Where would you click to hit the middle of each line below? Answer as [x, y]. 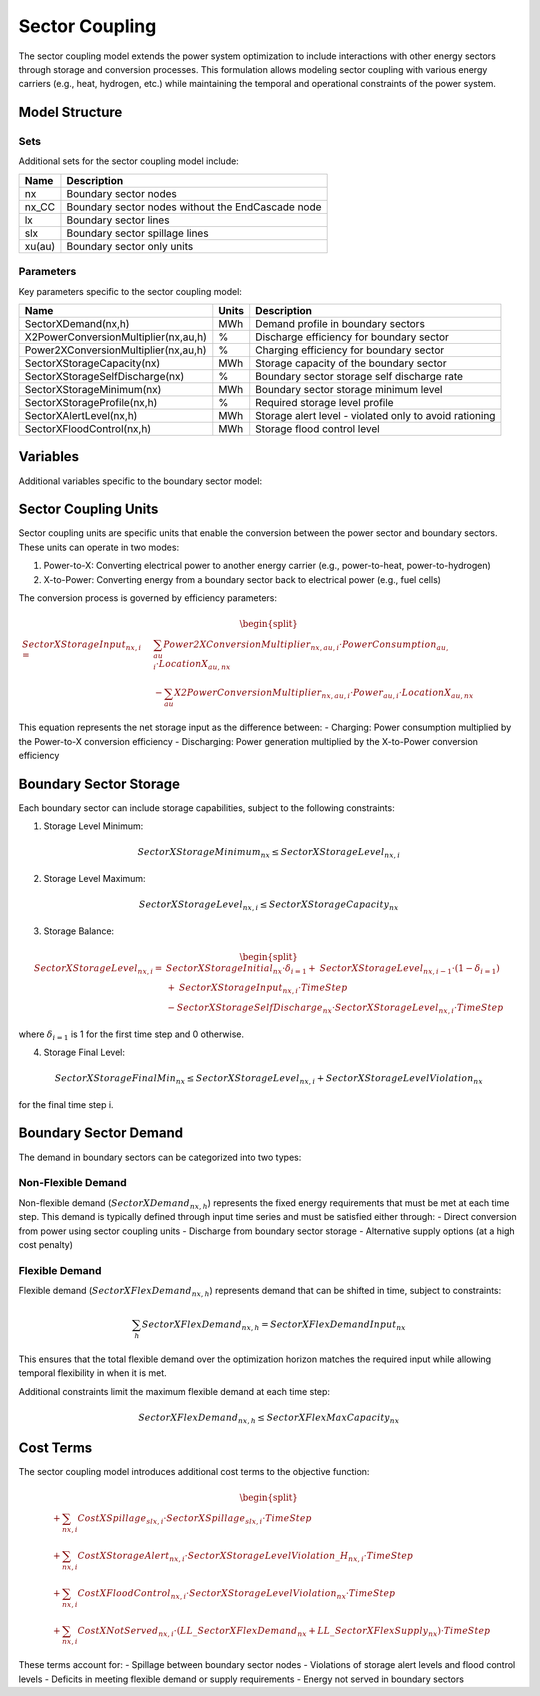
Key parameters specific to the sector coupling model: [130, 291]
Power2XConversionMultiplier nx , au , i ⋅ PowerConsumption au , [306, 645]
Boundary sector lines [118, 220]
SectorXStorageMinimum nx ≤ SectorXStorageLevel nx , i [268, 853]
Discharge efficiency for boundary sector [352, 337]
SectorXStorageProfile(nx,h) [91, 403]
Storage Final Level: [84, 1052]
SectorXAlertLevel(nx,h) [81, 416]
